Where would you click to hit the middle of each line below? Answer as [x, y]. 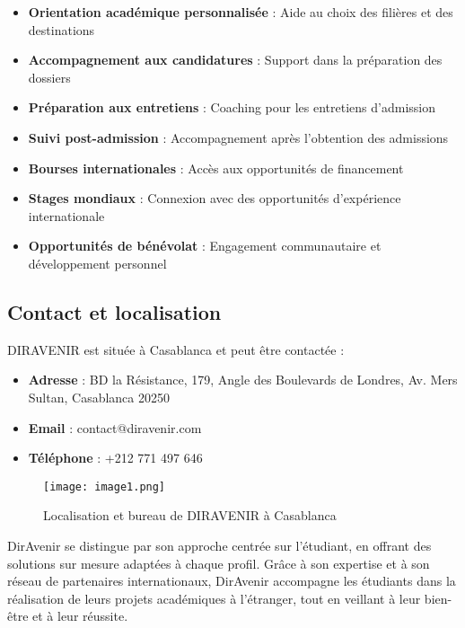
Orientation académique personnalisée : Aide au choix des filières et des [241, 12]
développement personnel [97, 263]
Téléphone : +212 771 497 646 [115, 458]
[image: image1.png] [105, 486]
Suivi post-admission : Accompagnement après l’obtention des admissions [238, 137]
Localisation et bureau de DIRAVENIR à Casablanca [190, 515]
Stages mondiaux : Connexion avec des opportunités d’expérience [215, 198]
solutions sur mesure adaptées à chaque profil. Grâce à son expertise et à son [219, 563]
